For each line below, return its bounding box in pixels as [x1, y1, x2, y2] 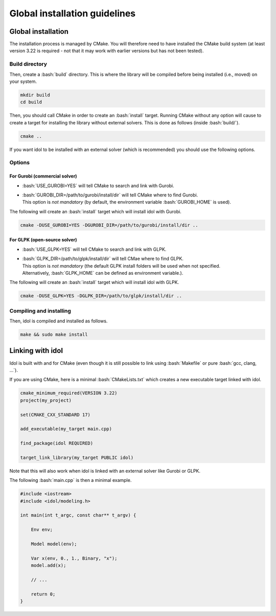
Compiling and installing [9, 307, 72, 314]
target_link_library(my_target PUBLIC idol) [20, 454, 134, 460]
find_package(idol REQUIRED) [20, 441, 94, 446]
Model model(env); [31, 541, 77, 547]
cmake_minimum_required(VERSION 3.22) [20, 390, 118, 396]
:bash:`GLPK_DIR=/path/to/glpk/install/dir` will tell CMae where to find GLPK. [22, 256, 183, 262]
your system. [9, 78, 37, 84]
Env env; [31, 527, 53, 533]
